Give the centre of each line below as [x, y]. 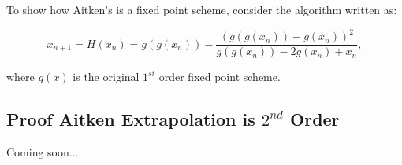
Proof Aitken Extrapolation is [131, 119]
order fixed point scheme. [220, 77]
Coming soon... [43, 151]
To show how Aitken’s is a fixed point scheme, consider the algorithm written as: [202, 9]
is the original [106, 77]
